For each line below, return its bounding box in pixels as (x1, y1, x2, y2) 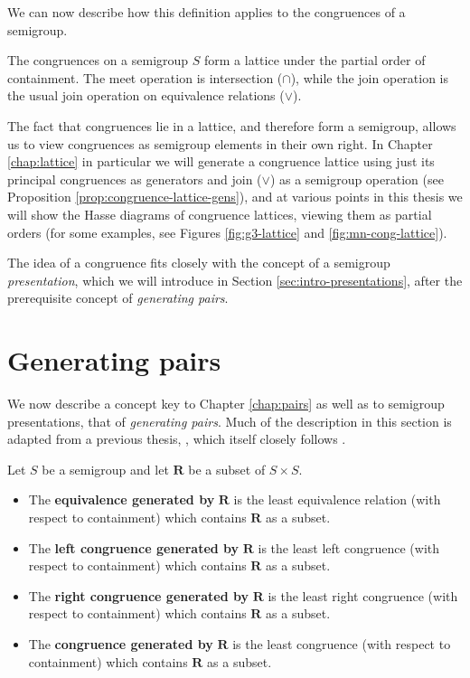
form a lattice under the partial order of (204, 51, 426, 70)
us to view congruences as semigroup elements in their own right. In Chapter (7, 134, 433, 153)
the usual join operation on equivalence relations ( (7, 86, 285, 105)
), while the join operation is (290, 68, 449, 87)
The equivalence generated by (28, 490, 215, 509)
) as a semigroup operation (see (269, 169, 444, 188)
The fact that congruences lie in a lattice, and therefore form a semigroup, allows (7, 116, 456, 135)
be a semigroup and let (42, 459, 169, 478)
